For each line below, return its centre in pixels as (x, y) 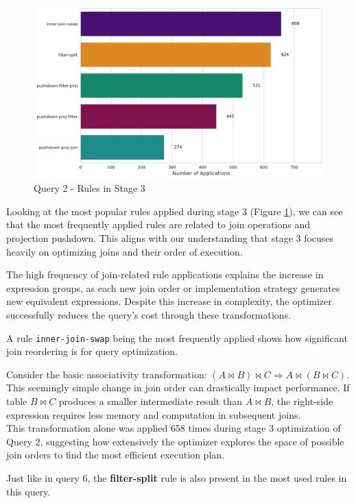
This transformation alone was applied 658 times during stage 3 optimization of (174, 428)
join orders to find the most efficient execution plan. (115, 455)
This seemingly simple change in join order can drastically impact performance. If (178, 388)
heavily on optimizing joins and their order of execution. (124, 251)
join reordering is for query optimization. (92, 351)
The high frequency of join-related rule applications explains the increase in (165, 274)
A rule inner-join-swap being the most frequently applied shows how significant (177, 338)
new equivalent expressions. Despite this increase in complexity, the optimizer (169, 301)
